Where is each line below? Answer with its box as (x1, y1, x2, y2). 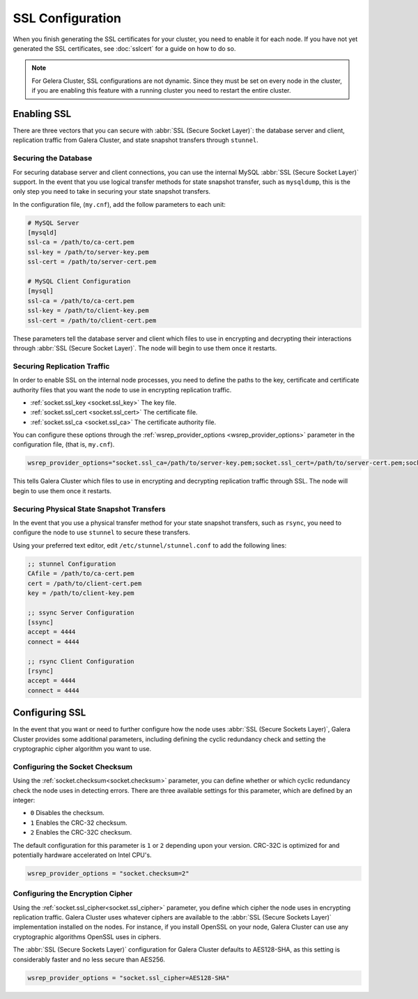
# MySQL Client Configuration (27, 277, 131, 286)
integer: (13, 796, 36, 805)
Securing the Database (13, 153, 93, 163)
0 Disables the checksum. (30, 809, 104, 817)
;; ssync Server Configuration (27, 608, 135, 617)
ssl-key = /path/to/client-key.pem (27, 307, 149, 315)
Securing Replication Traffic (13, 361, 110, 371)
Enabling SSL (13, 108, 72, 120)
